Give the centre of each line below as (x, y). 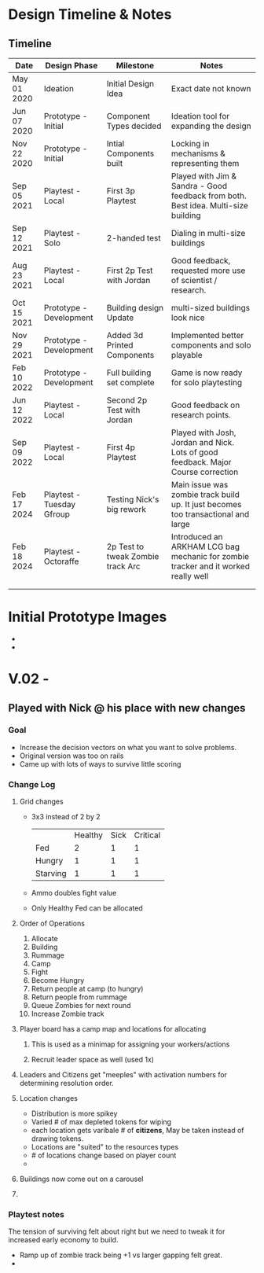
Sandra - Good (200, 186)
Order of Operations (52, 923)
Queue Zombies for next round (81, 1006)
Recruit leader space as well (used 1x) (93, 1060)
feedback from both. (209, 196)
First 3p (121, 191)
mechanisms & (198, 153)
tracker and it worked (211, 566)
